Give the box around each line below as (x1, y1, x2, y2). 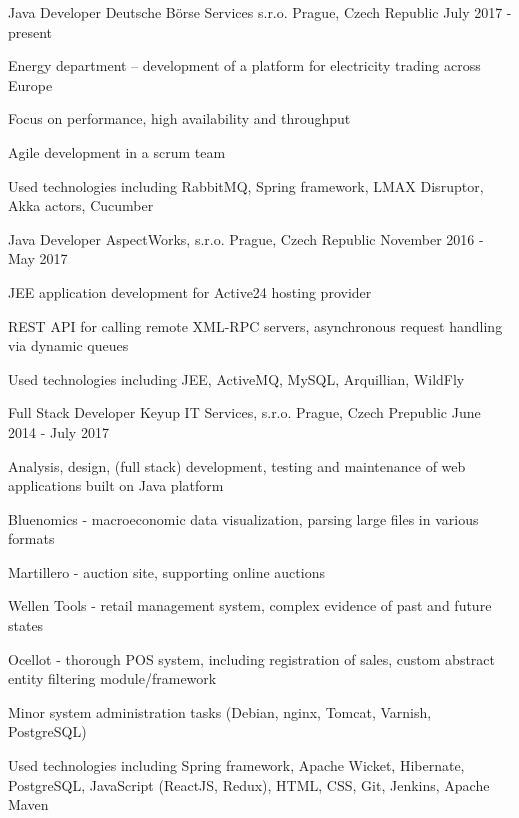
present (8, 21, 53, 42)
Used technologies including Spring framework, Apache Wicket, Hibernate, (8, 755, 465, 776)
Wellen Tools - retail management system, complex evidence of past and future (8, 595, 492, 616)
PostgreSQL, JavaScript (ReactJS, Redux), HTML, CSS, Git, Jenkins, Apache (8, 774, 490, 795)
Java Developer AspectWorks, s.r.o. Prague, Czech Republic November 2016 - (8, 228, 484, 249)
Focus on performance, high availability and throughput (8, 108, 351, 129)
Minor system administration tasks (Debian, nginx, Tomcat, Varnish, (8, 701, 432, 722)
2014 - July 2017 (8, 421, 109, 442)
